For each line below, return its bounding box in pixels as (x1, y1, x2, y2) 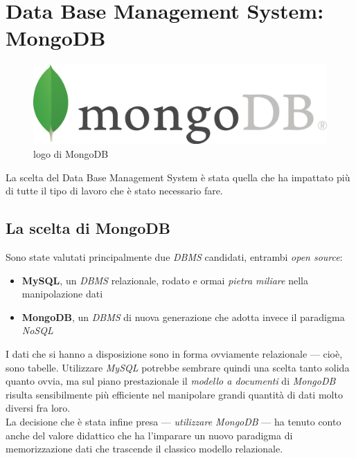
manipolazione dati (21, 286, 103, 301)
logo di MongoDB (33, 147, 109, 161)
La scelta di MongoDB (6, 217, 170, 239)
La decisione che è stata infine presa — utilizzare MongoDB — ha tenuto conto (6, 414, 341, 428)
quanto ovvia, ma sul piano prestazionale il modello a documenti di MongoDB (6, 374, 336, 388)
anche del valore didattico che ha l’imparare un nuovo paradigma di (6, 428, 293, 442)
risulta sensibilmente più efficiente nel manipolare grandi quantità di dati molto (6, 387, 343, 401)
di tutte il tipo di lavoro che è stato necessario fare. (6, 183, 223, 198)
